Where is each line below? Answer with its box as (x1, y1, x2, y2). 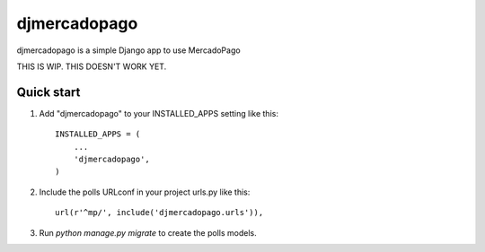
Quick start (16, 84, 81, 100)
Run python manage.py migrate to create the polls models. (39, 227, 257, 238)
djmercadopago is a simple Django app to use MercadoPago (16, 45, 242, 56)
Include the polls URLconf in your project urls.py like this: (39, 187, 251, 197)
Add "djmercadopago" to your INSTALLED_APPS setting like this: (39, 108, 278, 118)
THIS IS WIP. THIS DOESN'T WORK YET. (16, 61, 167, 72)
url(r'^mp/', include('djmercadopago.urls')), (55, 207, 264, 218)
